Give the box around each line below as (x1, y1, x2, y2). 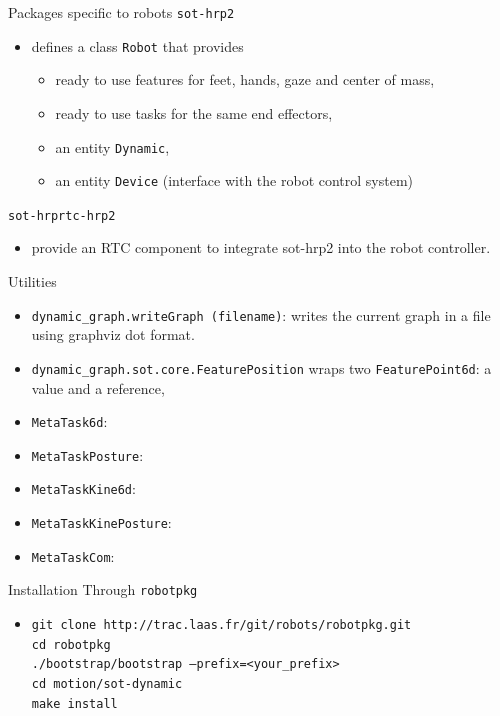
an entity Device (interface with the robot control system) (55, 170, 414, 191)
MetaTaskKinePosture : (31, 512, 172, 533)
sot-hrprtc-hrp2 (8, 208, 116, 223)
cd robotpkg (31, 637, 111, 652)
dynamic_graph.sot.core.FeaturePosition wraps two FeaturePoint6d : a (31, 357, 492, 378)
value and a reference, (31, 377, 165, 398)
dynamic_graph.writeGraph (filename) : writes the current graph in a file (31, 304, 491, 325)
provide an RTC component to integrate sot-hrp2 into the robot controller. (31, 237, 491, 258)
